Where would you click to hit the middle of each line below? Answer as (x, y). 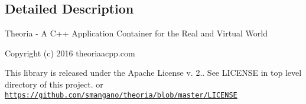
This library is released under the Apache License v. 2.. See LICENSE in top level (153, 73)
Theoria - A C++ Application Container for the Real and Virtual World (136, 33)
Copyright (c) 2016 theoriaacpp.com (70, 53)
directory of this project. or (54, 84)
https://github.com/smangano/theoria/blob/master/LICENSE (121, 95)
